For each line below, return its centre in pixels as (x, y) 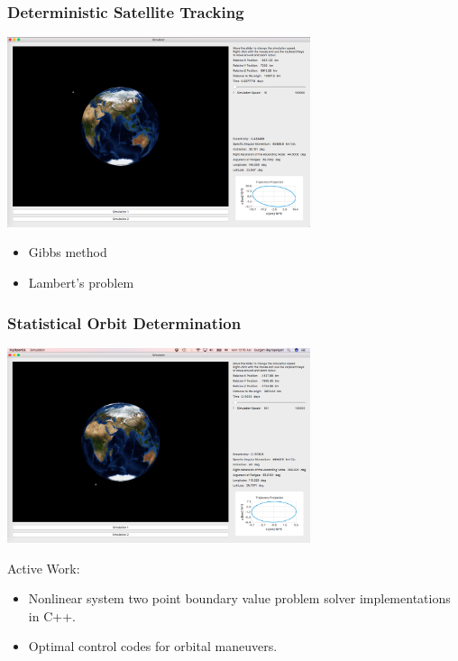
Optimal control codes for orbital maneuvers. (153, 646)
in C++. (52, 615)
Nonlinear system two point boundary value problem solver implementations (239, 598)
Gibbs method (68, 252)
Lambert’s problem (81, 283)
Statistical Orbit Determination (124, 322)
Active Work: (44, 568)
